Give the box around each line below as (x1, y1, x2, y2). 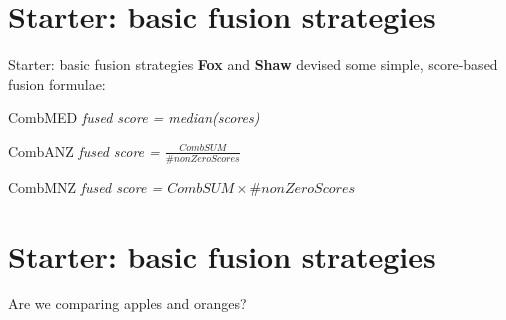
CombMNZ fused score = (8, 176, 163, 197)
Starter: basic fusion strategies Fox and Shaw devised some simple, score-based (8, 54, 498, 75)
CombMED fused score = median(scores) (8, 107, 260, 128)
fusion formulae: (8, 73, 106, 94)
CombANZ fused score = (8, 140, 160, 161)
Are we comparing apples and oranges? (8, 293, 247, 314)
